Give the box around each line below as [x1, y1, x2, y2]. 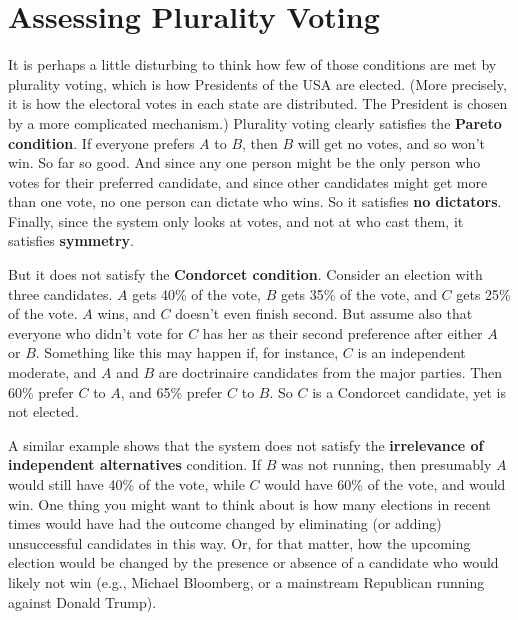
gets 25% [456, 283, 511, 304]
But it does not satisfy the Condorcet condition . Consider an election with [8, 264, 483, 285]
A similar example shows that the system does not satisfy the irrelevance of [8, 434, 484, 455]
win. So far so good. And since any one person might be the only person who [8, 152, 481, 173]
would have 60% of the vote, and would [264, 474, 506, 494]
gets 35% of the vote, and [280, 283, 437, 304]
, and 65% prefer [120, 381, 223, 402]
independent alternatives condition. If [8, 454, 262, 475]
